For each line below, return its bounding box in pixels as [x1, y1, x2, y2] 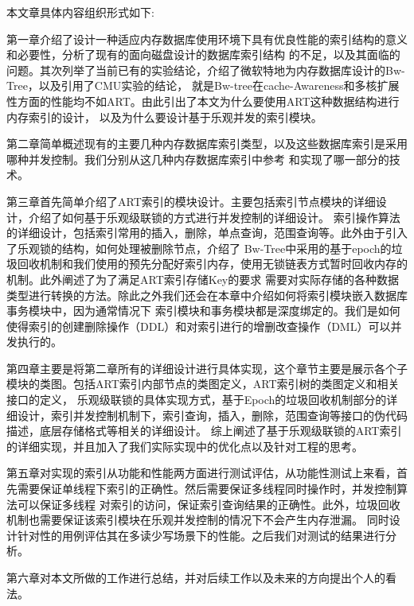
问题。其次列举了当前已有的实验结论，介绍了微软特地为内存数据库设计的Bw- [6, 61, 405, 78]
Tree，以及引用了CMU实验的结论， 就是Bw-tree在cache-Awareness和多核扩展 [6, 77, 400, 94]
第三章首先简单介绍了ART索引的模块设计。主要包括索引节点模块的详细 [6, 192, 376, 209]
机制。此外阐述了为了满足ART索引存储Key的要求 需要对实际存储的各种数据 [6, 270, 399, 287]
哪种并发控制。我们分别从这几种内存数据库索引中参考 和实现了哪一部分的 [6, 150, 389, 167]
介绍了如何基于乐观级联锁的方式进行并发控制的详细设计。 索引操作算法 [28, 208, 400, 225]
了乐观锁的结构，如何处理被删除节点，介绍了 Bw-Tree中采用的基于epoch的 [6, 239, 392, 256]
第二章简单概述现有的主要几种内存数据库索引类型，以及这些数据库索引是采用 [6, 135, 408, 152]
